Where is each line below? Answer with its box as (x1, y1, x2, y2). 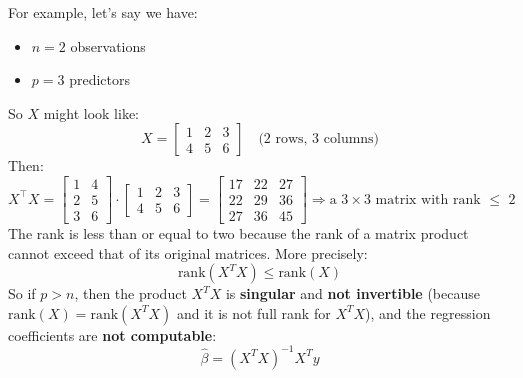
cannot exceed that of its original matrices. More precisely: (8, 242, 368, 263)
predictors (69, 69, 130, 90)
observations (70, 35, 146, 56)
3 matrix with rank (363, 192, 481, 207)
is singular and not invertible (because (225, 283, 480, 304)
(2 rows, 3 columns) (258, 132, 380, 147)
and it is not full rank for (176, 302, 331, 323)
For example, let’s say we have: (8, 2, 198, 22)
